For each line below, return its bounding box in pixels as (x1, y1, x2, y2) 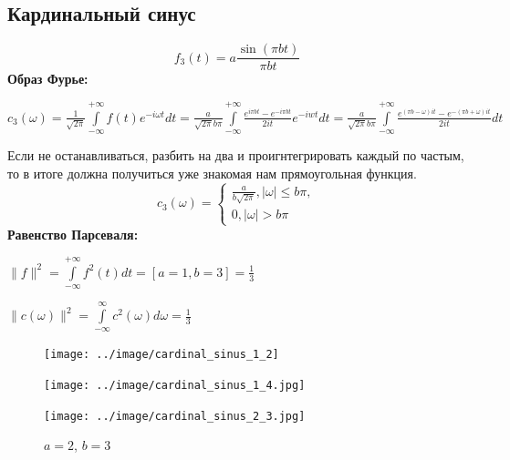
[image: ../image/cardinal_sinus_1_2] (44, 348, 279, 362)
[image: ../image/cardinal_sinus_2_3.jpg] (44, 409, 306, 423)
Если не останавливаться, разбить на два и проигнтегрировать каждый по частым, (7, 146, 464, 165)
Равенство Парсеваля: (7, 224, 139, 243)
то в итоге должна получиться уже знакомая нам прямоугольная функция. (7, 163, 417, 182)
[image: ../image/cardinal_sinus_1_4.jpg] (44, 379, 306, 393)
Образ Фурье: (7, 69, 88, 88)
